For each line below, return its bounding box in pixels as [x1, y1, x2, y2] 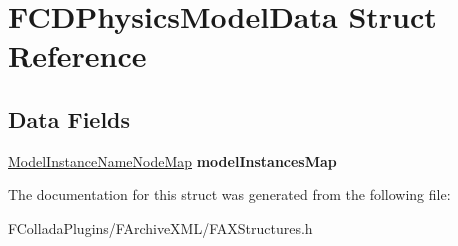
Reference [8, 35, 147, 76]
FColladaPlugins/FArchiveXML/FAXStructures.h [8, 217, 313, 238]
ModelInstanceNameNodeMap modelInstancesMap [8, 150, 337, 171]
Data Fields [8, 103, 131, 134]
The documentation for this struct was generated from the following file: [8, 184, 451, 205]
